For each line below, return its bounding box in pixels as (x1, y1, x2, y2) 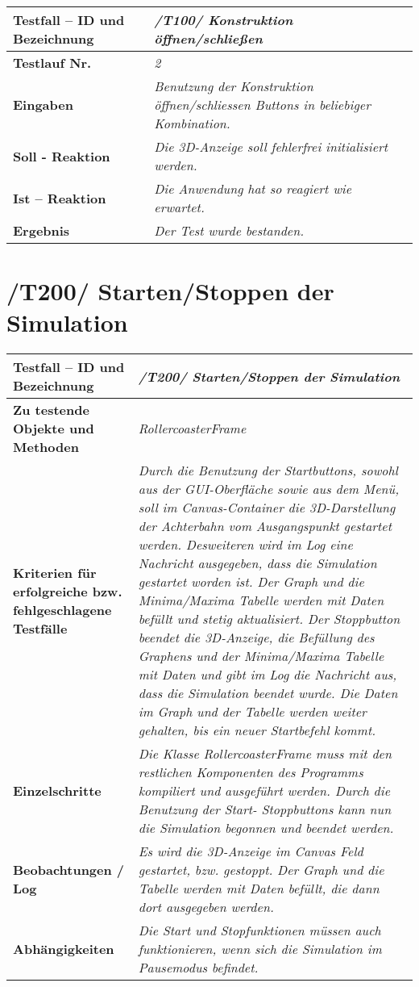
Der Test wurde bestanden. (154, 221, 305, 240)
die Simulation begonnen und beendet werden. (138, 818, 394, 838)
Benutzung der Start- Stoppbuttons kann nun (138, 800, 392, 819)
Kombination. (154, 114, 230, 132)
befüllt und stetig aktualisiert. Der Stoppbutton (138, 609, 400, 629)
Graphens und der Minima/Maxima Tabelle (138, 646, 384, 666)
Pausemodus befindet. (138, 958, 259, 977)
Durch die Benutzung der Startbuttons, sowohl (138, 461, 398, 480)
